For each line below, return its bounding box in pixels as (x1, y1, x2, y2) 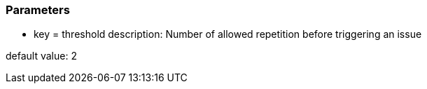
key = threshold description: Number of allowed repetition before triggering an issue (34, 28, 422, 41)
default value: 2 (6, 50, 77, 62)
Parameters (6, 3, 70, 17)
